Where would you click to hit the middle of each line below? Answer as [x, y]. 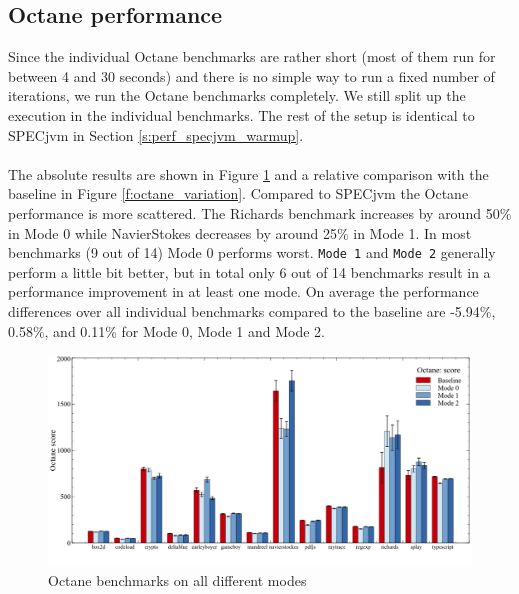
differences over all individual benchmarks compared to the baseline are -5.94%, [252, 310]
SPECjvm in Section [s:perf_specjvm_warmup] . [156, 134]
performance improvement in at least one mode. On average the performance [243, 291]
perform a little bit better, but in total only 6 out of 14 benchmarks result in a [249, 271]
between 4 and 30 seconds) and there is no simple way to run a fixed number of [251, 75]
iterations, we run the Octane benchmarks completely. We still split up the [237, 95]
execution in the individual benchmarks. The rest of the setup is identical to [241, 114]
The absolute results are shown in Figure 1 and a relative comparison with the [248, 173]
